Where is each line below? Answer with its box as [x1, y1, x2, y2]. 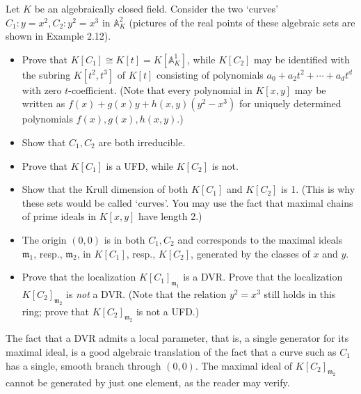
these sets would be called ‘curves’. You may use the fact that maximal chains [22, 195, 353, 210]
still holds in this [264, 286, 336, 301]
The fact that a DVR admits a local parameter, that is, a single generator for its [6, 331, 349, 345]
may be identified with [254, 52, 350, 66]
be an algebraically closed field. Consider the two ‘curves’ [34, 1, 278, 15]
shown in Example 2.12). [6, 29, 111, 43]
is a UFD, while [106, 158, 174, 173]
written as [22, 96, 65, 111]
